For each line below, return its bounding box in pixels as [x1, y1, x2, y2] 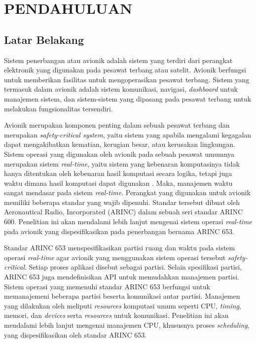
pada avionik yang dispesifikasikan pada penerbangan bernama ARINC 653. [4, 226, 234, 236]
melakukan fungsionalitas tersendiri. [4, 103, 113, 113]
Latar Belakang [4, 32, 84, 47]
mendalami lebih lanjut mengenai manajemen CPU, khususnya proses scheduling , [4, 320, 250, 330]
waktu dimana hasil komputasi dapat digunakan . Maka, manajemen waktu [4, 177, 233, 188]
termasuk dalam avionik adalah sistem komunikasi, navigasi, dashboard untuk [4, 84, 238, 94]
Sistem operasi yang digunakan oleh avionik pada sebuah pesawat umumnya [4, 148, 235, 159]
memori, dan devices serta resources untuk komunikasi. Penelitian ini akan [4, 310, 229, 320]
